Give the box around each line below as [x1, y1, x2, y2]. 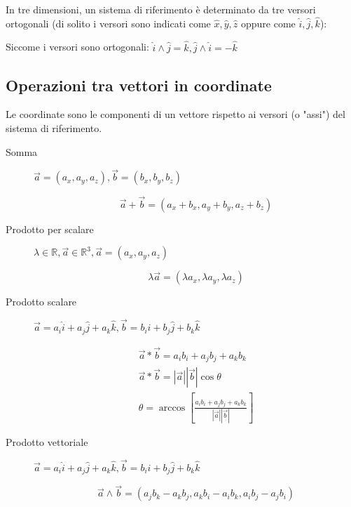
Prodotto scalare [6, 294, 77, 309]
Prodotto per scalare [6, 221, 94, 236]
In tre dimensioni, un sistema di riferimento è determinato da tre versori [6, 2, 316, 16]
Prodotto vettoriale [6, 434, 88, 449]
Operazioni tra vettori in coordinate [6, 74, 272, 96]
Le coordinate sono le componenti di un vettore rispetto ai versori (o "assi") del [6, 107, 345, 121]
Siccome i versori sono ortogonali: [6, 39, 149, 54]
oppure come [241, 15, 296, 30]
